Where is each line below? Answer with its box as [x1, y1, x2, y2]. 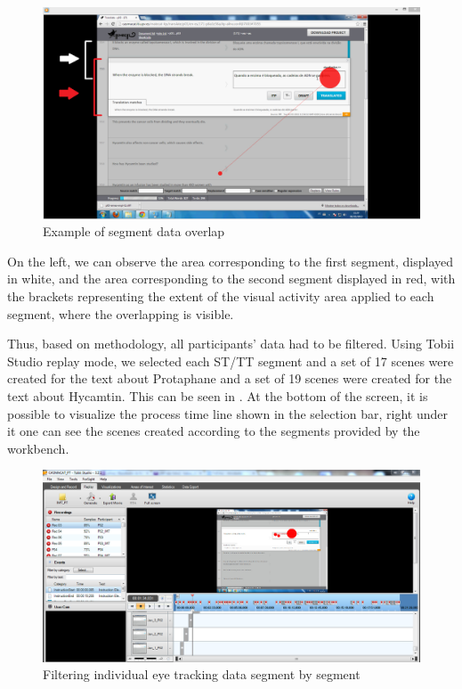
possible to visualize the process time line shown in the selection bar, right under [7, 404, 448, 422]
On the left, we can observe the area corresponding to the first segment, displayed [7, 251, 454, 270]
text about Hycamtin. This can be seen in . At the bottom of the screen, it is [7, 387, 428, 406]
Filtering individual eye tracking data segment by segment [43, 665, 361, 684]
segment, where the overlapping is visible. [7, 304, 234, 323]
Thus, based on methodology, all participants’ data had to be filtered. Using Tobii [7, 334, 455, 353]
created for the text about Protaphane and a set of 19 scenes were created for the [7, 369, 452, 388]
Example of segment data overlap [43, 222, 225, 241]
